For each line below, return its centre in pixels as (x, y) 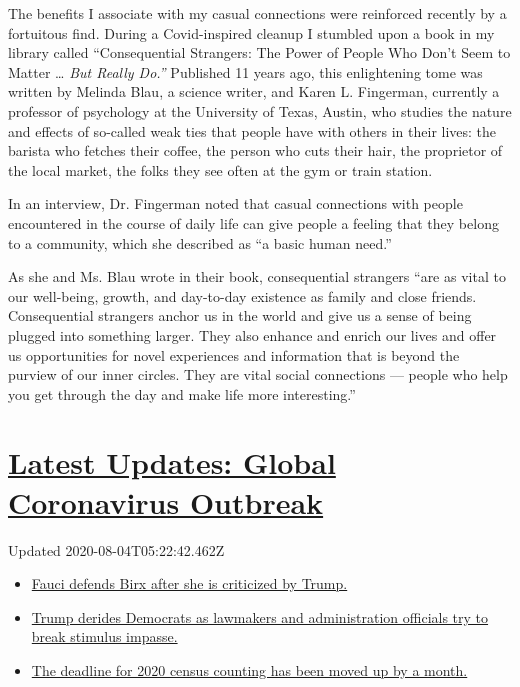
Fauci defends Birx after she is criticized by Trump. (189, 583)
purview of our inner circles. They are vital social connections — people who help (258, 374)
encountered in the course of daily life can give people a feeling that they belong (253, 222)
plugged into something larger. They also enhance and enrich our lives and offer (252, 334)
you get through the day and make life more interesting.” (182, 393)
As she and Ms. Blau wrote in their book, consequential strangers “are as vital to (257, 276)
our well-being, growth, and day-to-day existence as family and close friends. (242, 295)
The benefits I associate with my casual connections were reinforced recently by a (257, 13)
